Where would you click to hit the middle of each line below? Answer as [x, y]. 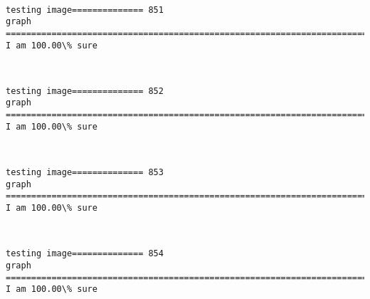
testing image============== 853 [85, 173]
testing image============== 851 [85, 10]
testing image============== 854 [85, 254]
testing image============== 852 [85, 91]
